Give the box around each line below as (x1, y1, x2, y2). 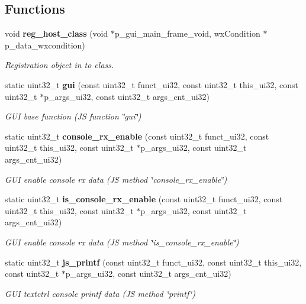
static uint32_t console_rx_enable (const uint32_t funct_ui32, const (5, 130, 269, 142)
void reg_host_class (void (5, 27, 108, 40)
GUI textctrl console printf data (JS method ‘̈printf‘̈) (5, 287, 195, 299)
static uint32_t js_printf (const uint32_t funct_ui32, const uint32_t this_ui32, (5, 256, 302, 268)
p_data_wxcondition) (5, 38, 85, 51)
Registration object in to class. (5, 59, 114, 71)
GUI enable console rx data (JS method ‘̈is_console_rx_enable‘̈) (5, 235, 239, 248)
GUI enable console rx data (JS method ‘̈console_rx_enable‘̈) (5, 173, 227, 185)
